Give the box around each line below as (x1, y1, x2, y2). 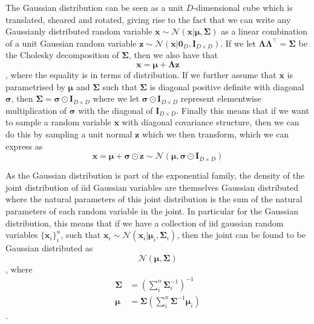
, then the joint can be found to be (177, 228, 306, 241)
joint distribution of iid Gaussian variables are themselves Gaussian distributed (5, 180, 299, 193)
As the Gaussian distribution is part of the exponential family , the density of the (5, 169, 305, 182)
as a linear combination (221, 25, 308, 38)
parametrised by (5, 80, 65, 93)
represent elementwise (180, 92, 261, 105)
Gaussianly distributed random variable (5, 25, 152, 38)
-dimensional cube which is (193, 1, 293, 13)
